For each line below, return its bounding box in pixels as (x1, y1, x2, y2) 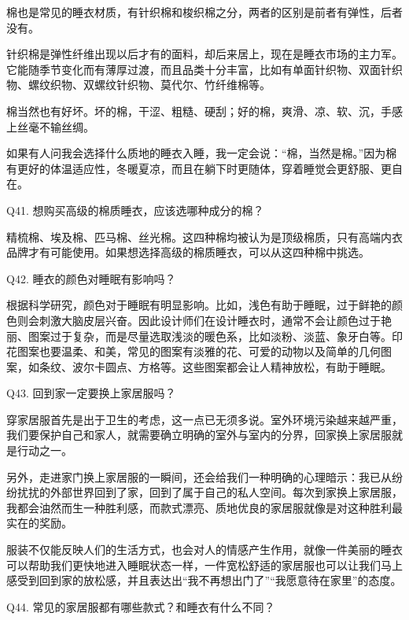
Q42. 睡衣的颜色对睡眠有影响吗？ (6, 270, 176, 286)
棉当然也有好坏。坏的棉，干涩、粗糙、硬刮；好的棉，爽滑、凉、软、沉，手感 (6, 102, 403, 119)
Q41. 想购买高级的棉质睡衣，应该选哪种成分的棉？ (6, 201, 264, 218)
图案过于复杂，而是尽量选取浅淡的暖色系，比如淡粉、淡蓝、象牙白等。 (28, 327, 392, 344)
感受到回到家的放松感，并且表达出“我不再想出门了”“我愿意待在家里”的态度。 (6, 572, 402, 589)
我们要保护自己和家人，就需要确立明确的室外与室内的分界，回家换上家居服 (6, 426, 392, 443)
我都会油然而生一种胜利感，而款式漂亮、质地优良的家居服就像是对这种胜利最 (6, 499, 403, 515)
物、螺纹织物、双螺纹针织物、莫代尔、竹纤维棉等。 (6, 76, 271, 93)
